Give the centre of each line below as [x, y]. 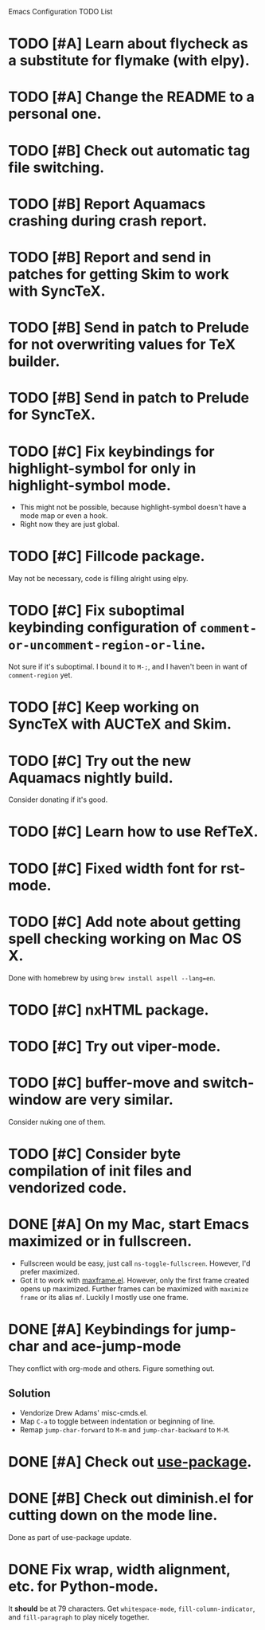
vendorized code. [68, 1188]
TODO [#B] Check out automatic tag [129, 150]
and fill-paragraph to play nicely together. [79, 1616]
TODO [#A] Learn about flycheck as [128, 44]
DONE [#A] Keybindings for [101, 1330]
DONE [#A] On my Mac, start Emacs [129, 1225]
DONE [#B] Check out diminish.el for [131, 1498]
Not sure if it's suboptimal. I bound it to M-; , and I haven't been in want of [128, 667]
